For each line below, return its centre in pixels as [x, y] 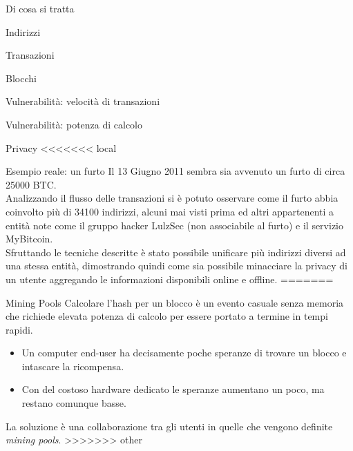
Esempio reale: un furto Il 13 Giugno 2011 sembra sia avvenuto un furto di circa [175, 171]
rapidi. [19, 329]
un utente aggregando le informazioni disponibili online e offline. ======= [170, 279]
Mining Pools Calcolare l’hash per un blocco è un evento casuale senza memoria [175, 302]
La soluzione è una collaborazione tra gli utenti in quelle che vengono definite [169, 426]
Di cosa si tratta [40, 8]
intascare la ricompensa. [73, 366]
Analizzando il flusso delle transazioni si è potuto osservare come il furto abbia [172, 198]
